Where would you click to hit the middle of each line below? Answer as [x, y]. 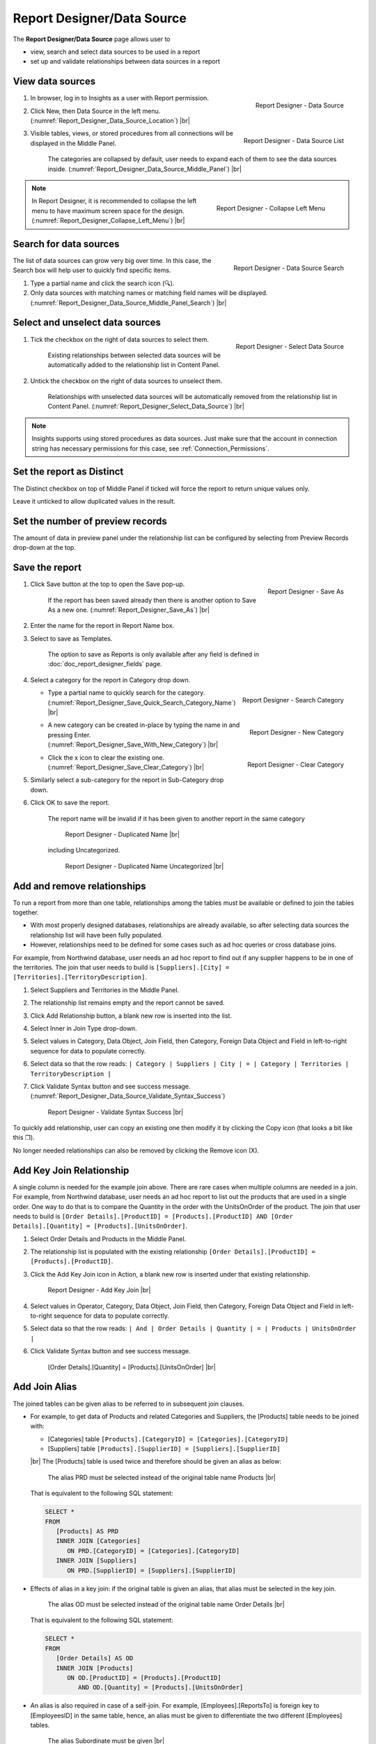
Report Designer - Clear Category [296, 765]
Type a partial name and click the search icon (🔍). [102, 283]
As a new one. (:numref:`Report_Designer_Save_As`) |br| [129, 610]
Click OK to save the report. [70, 803]
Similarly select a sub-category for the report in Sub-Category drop [127, 780]
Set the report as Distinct [68, 472]
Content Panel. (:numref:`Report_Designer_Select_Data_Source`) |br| [146, 406]
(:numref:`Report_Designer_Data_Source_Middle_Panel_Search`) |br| [128, 303]
